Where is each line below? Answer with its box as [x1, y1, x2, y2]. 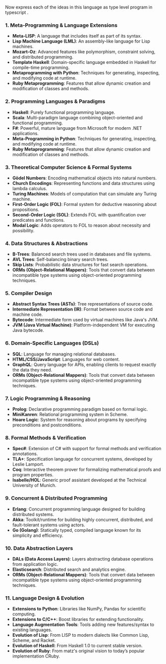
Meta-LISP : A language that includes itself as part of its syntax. [12, 33, 142, 39]
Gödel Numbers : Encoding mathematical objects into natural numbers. [12, 175, 157, 181]
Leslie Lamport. [12, 461, 45, 467]
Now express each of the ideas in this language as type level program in [5, 4, 153, 10]
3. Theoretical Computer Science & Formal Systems [5, 163, 132, 170]
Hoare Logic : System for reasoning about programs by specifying [12, 417, 147, 423]
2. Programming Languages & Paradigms [5, 98, 106, 105]
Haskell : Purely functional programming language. [12, 109, 115, 115]
